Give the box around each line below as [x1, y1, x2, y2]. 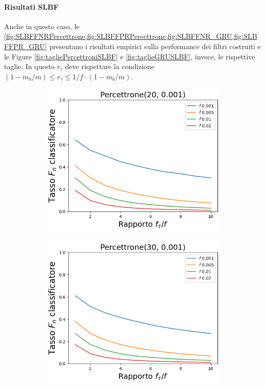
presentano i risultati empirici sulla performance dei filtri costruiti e [49, 40, 261, 51]
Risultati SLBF [4, 1, 59, 12]
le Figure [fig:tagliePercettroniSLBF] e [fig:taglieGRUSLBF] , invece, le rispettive [4, 51, 255, 61]
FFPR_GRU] [4, 40, 47, 51]
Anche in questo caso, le [4, 20, 80, 31]
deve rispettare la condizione [65, 61, 155, 72]
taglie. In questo [4, 61, 55, 72]
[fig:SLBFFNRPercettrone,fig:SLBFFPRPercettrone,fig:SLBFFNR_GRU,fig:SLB [4, 31, 257, 41]
